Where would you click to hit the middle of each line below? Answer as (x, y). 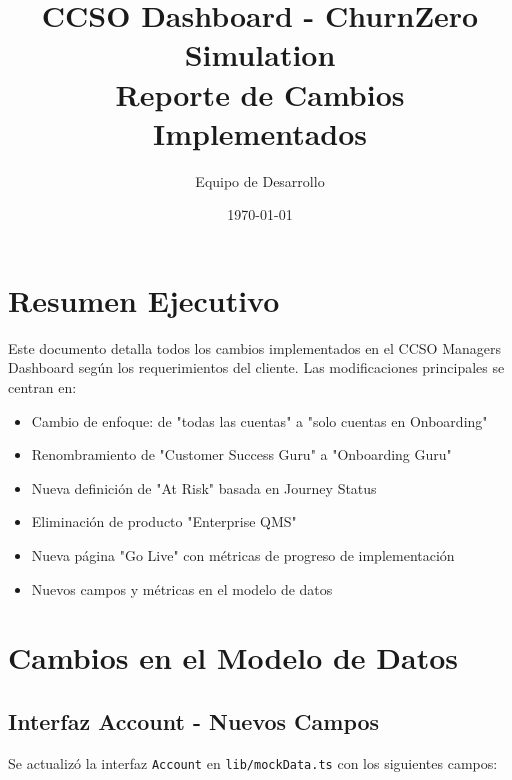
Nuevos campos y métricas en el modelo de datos (182, 588)
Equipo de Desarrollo (260, 180)
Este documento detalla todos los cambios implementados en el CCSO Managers (254, 347)
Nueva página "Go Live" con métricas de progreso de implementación (243, 554)
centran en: (42, 387)
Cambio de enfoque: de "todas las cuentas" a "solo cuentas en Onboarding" (259, 420)
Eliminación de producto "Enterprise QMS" (164, 521)
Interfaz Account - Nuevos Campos (194, 720)
